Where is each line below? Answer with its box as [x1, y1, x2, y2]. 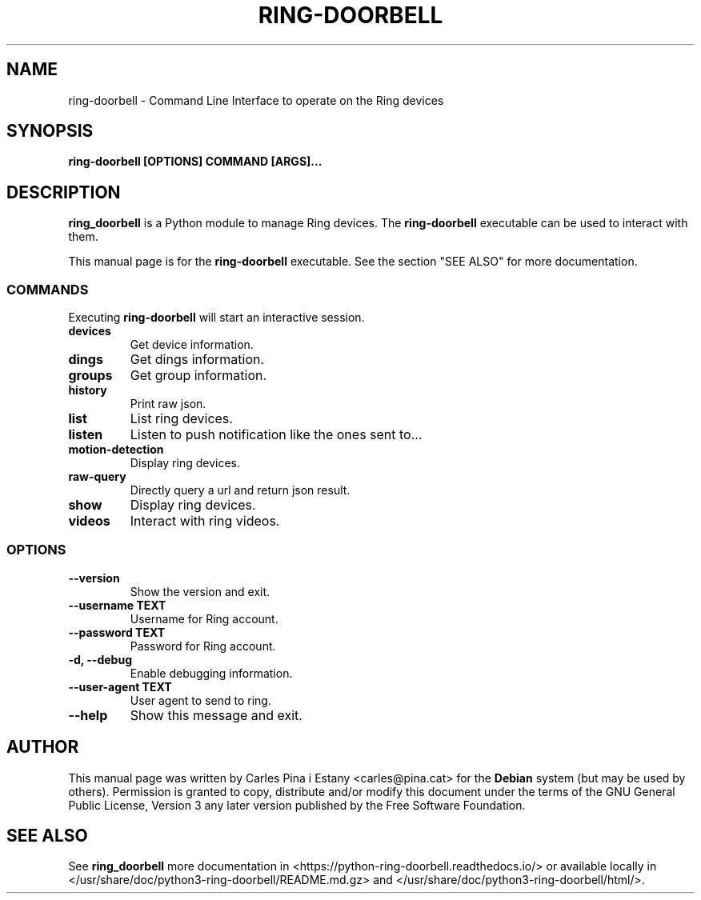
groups [68, 367, 113, 384]
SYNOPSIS [6, 121, 94, 142]
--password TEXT [68, 625, 166, 639]
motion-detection [68, 442, 164, 457]
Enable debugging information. [130, 666, 293, 680]
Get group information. [130, 367, 267, 384]
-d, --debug [68, 652, 132, 666]
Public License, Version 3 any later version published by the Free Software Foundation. [68, 798, 526, 812]
